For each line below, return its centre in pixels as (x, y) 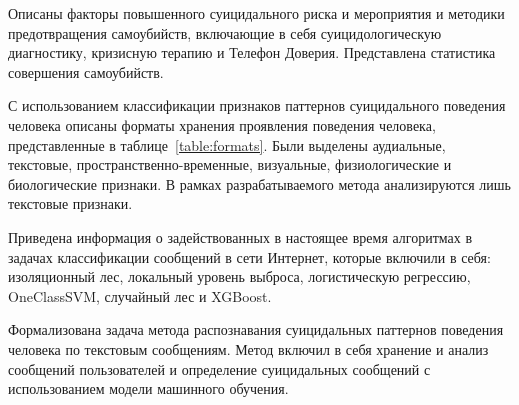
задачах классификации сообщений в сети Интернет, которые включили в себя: (249, 256)
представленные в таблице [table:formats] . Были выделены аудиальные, (227, 144)
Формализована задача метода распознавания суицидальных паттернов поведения (256, 329)
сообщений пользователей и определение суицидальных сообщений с (219, 368)
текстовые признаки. (70, 203)
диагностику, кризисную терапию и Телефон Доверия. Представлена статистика (252, 52)
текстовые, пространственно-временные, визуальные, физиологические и (230, 164)
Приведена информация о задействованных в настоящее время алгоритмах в (240, 236)
